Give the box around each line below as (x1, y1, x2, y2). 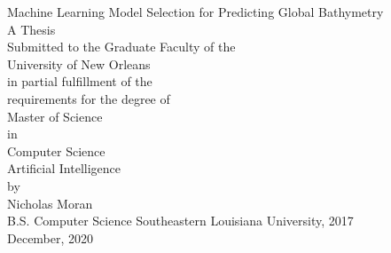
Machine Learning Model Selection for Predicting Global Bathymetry (7, 3, 384, 20)
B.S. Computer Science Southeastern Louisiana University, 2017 (7, 211, 354, 230)
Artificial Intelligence (7, 159, 121, 178)
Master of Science (7, 107, 103, 125)
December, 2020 (7, 228, 94, 247)
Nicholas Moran (7, 194, 93, 212)
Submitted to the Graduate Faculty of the (7, 37, 236, 56)
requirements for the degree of (7, 89, 170, 107)
